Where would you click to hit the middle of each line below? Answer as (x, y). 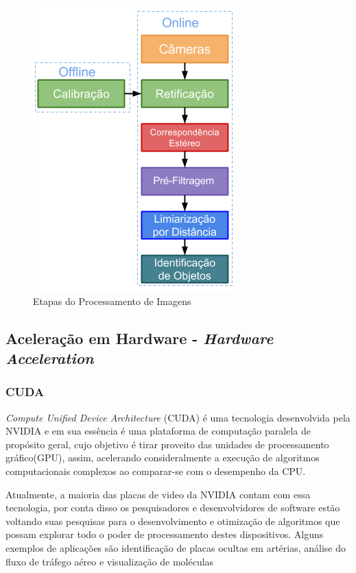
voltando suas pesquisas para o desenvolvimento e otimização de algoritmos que (173, 521)
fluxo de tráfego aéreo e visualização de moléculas (110, 561)
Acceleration (50, 357)
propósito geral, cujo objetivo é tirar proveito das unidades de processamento (167, 444)
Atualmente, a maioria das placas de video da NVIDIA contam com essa (158, 494)
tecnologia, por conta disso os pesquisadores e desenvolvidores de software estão (173, 508)
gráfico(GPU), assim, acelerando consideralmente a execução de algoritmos (163, 458)
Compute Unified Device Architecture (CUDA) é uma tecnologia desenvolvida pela (178, 417)
